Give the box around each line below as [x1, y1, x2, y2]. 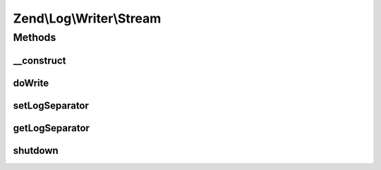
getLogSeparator [13, 122, 90, 134]
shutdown [13, 145, 59, 157]
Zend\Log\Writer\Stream [13, 11, 162, 26]
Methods [13, 31, 56, 44]
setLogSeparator [13, 99, 90, 111]
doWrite [13, 77, 49, 89]
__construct [13, 54, 66, 66]
